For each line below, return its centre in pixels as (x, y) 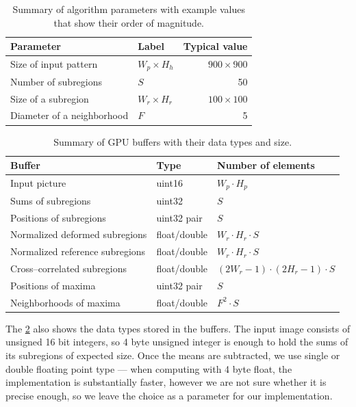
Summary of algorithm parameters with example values (129, 9)
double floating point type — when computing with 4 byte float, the (149, 368)
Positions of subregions (58, 217)
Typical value (215, 46)
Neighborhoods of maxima (65, 302)
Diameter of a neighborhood (69, 115)
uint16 (169, 183)
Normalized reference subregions (78, 251)
